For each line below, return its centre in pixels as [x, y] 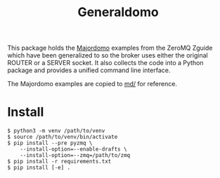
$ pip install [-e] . [39, 168]
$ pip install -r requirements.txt [59, 162]
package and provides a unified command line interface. [89, 70]
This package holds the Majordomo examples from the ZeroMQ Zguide [110, 48]
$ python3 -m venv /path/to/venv [56, 131]
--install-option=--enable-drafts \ [74, 149]
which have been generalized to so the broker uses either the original [108, 55]
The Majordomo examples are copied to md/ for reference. [92, 84]
